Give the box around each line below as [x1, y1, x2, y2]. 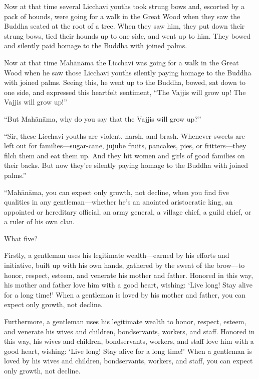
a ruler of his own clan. [4, 216, 75, 227]
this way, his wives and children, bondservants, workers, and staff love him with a [4, 336, 254, 346]
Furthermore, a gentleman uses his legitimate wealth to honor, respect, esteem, [4, 316, 246, 327]
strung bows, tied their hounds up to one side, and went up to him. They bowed [4, 30, 250, 41]
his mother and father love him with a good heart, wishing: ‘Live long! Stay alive [4, 279, 252, 290]
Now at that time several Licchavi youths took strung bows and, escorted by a [4, 1, 245, 11]
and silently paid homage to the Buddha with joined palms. [4, 40, 187, 51]
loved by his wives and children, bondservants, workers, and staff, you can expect [4, 355, 253, 366]
